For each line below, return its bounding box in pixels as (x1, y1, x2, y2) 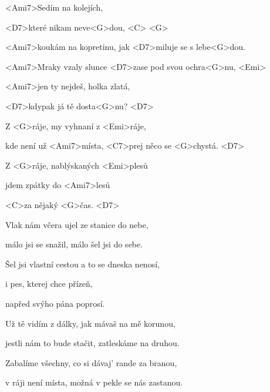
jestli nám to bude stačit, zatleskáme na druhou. (5, 337, 180, 349)
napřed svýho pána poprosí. (5, 297, 105, 309)
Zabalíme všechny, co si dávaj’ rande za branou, (5, 356, 177, 368)
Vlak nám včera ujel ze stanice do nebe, (5, 218, 148, 230)
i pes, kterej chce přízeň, (5, 277, 93, 290)
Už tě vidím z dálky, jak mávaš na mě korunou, (5, 317, 176, 329)
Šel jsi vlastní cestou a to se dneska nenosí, (5, 257, 160, 270)
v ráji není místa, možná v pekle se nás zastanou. (5, 376, 183, 388)
